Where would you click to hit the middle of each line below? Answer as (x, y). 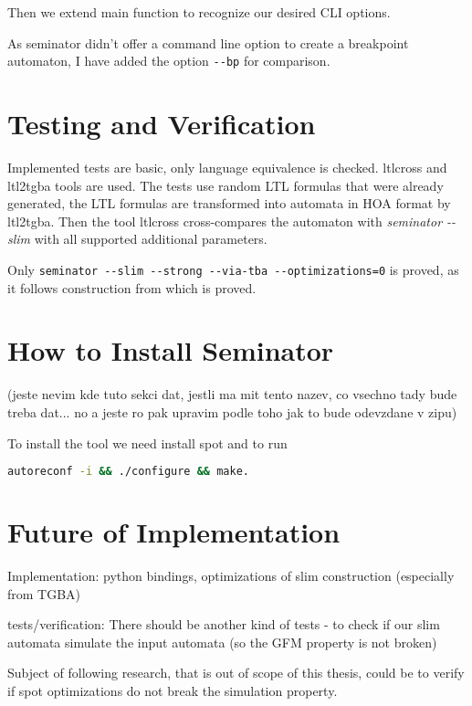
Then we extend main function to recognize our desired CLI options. (199, 12)
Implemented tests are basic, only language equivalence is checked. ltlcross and (227, 167)
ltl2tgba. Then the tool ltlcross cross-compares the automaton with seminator (225, 221)
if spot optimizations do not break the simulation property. (173, 691)
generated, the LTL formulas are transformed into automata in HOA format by (229, 203)
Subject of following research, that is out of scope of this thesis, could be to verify (236, 673)
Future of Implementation (174, 532)
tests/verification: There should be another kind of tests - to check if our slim (224, 624)
